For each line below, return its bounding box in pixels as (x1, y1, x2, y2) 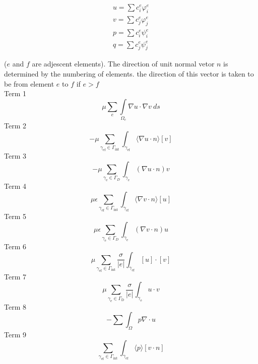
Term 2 (4, 120, 26, 131)
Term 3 (4, 151, 26, 161)
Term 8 (4, 301, 26, 312)
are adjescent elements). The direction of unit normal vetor (32, 58, 215, 69)
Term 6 (4, 241, 26, 251)
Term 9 (4, 329, 26, 340)
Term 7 (4, 271, 26, 281)
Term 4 (4, 181, 26, 191)
